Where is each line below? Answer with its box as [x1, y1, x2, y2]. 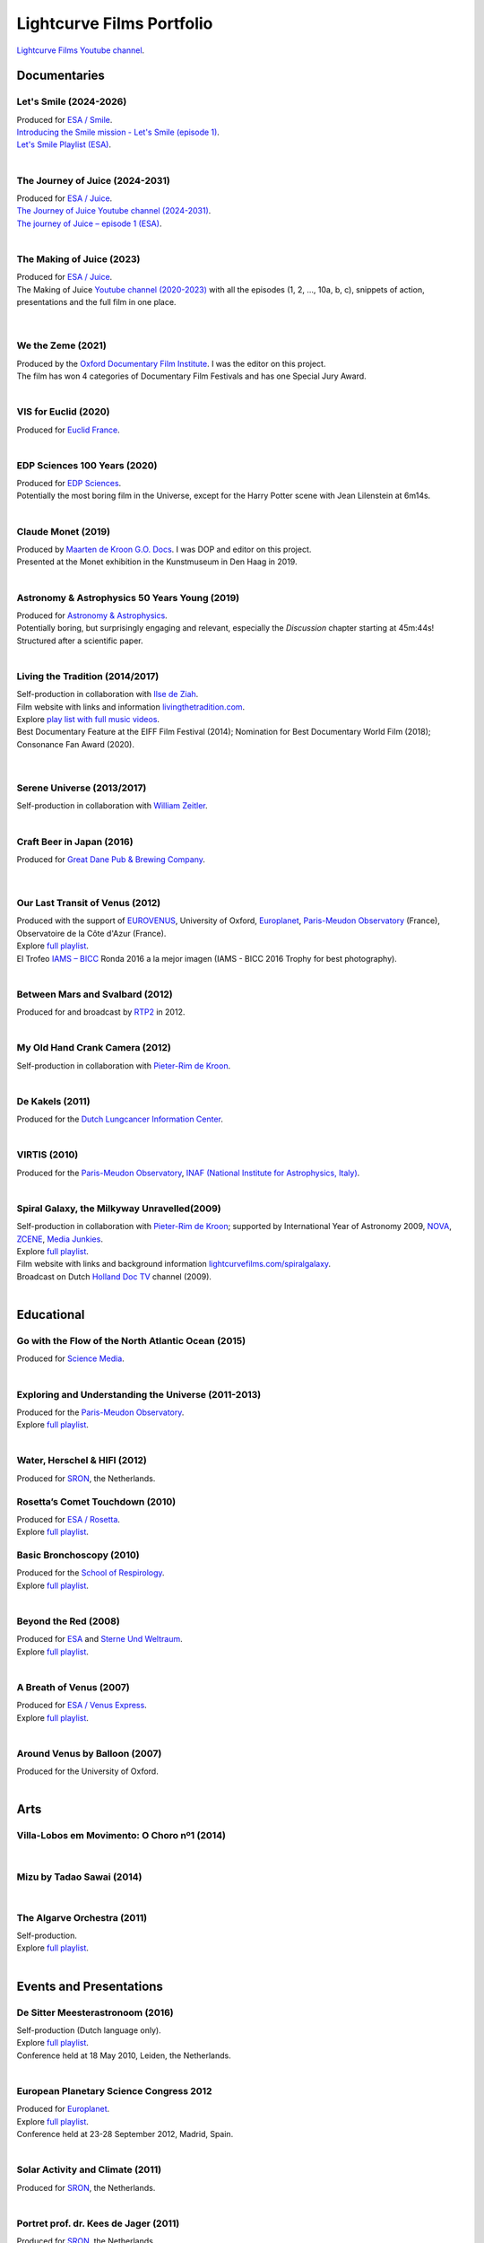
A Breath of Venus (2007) [16, 1680, 130, 1693]
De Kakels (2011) [16, 1095, 91, 1107]
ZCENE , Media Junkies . [16, 1234, 103, 1244]
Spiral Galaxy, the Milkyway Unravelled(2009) [16, 1202, 221, 1215]
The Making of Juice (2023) [16, 252, 141, 265]
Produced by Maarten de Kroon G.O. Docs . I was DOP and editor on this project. [16, 544, 312, 555]
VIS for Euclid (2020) [16, 406, 110, 418]
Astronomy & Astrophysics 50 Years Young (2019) [16, 591, 240, 604]
